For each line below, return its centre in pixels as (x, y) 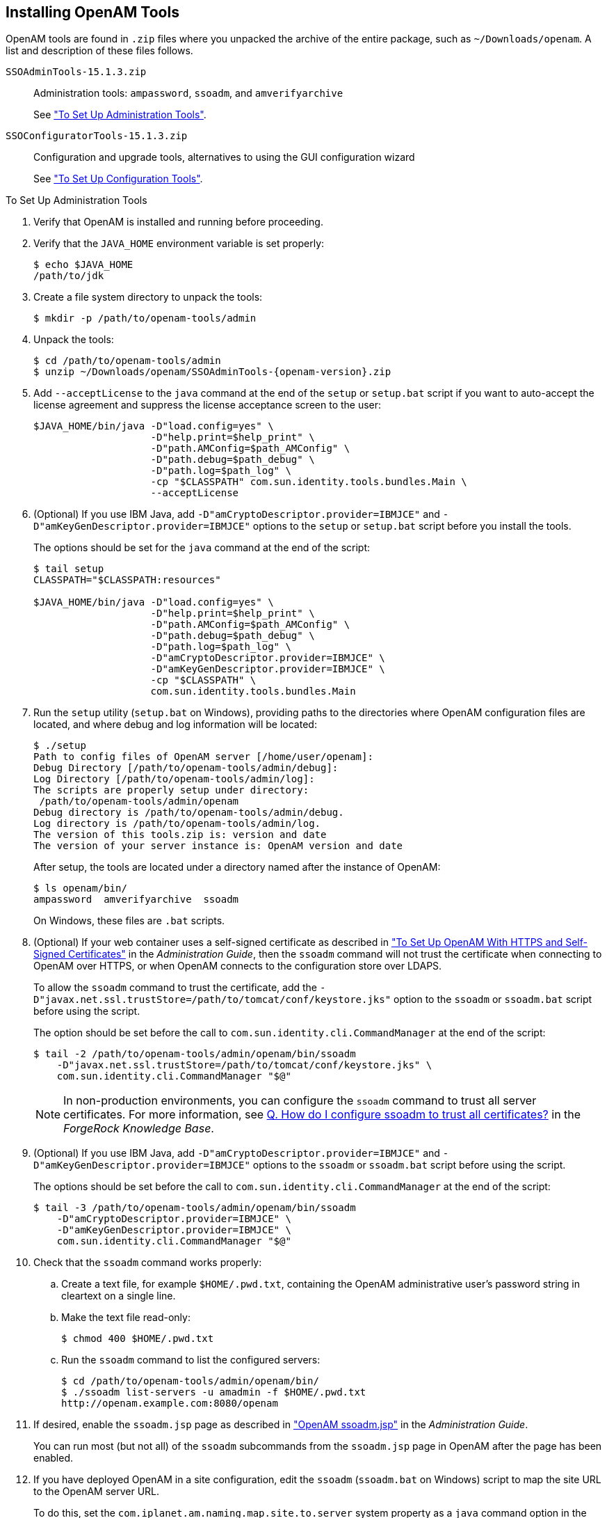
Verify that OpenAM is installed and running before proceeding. (178, 222)
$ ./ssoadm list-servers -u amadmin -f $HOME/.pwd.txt (214, 1392)
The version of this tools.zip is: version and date (180, 835)
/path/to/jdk (69, 276)
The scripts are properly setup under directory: (171, 790)
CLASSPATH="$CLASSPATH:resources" (127, 580)
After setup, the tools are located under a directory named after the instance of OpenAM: (237, 867)
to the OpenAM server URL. (97, 1492)
